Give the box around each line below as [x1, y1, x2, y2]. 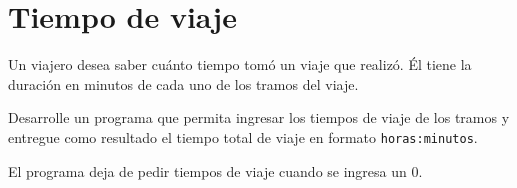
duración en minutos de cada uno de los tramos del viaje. [8, 73, 359, 94]
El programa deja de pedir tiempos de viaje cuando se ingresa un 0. [8, 160, 423, 181]
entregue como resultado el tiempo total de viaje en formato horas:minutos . [8, 126, 478, 147]
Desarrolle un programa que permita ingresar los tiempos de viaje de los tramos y [8, 107, 510, 128]
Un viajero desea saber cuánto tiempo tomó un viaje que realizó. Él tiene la [8, 54, 472, 75]
